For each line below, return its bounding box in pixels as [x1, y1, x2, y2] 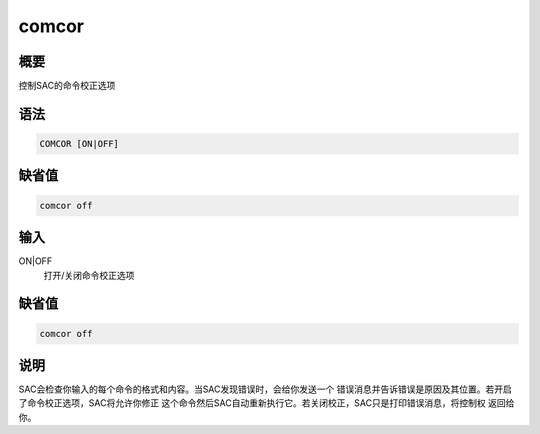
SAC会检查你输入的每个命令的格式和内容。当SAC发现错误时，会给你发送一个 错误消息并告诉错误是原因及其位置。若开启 [18, 383, 512, 395]
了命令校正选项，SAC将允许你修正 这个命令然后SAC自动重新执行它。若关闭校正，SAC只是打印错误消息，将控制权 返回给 [18, 397, 515, 409]
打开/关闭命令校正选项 [43, 269, 135, 281]
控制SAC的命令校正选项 [18, 80, 116, 92]
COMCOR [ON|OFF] [39, 138, 120, 150]
